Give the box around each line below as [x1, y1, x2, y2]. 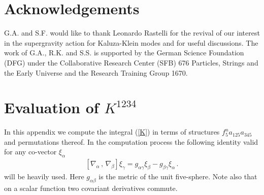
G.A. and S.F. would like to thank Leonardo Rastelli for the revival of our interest [4, 27, 260, 38]
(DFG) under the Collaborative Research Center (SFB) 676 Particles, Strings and [4, 57, 258, 68]
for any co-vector [4, 146, 57, 157]
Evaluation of [4, 97, 99, 118]
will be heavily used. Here [4, 171, 84, 182]
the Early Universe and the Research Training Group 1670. [4, 67, 188, 78]
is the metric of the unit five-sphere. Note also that [98, 171, 257, 182]
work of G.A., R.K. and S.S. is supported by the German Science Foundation [4, 47, 244, 58]
